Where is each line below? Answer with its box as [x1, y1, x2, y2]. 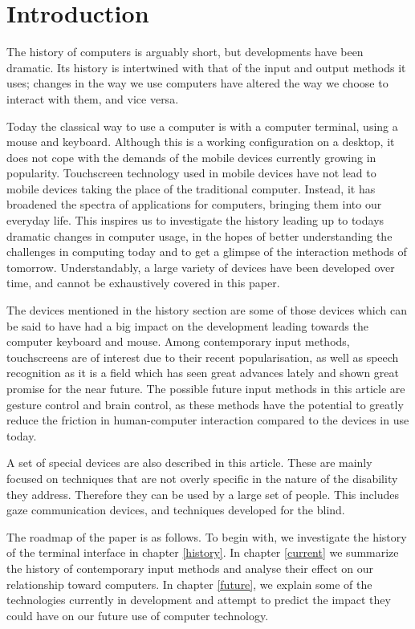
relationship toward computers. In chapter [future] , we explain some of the [6, 575, 372, 592]
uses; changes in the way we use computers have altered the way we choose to [6, 75, 389, 91]
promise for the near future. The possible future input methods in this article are [6, 380, 405, 396]
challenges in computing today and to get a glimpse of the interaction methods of [6, 243, 407, 260]
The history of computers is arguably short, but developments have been [6, 43, 364, 60]
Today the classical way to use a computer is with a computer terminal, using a [6, 117, 398, 134]
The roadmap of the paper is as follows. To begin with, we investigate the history [6, 528, 407, 545]
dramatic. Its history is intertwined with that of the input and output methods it [6, 59, 406, 75]
